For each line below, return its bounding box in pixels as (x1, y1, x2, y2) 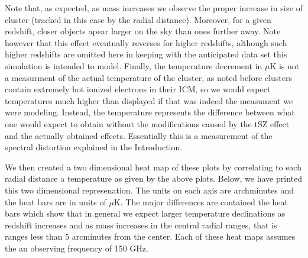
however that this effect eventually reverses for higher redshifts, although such (5, 36, 287, 49)
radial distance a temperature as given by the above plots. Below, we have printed (5, 172, 302, 185)
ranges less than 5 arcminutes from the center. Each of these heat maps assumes (5, 230, 296, 243)
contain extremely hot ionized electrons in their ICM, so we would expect (5, 83, 271, 95)
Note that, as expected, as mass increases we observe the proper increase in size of (5, 2, 303, 14)
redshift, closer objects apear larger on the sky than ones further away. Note (5, 25, 281, 37)
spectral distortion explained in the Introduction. (5, 141, 183, 153)
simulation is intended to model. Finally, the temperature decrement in (5, 59, 262, 72)
